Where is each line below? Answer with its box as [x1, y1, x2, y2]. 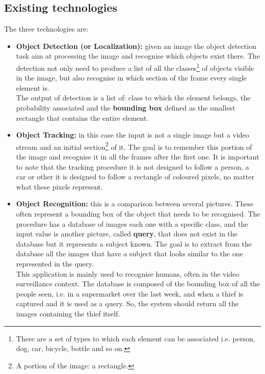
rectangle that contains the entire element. [16, 112, 149, 123]
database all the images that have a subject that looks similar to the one [16, 248, 243, 259]
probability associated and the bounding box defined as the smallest [16, 102, 235, 113]
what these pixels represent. [16, 181, 103, 192]
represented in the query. [16, 258, 94, 269]
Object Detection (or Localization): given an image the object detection [16, 40, 256, 51]
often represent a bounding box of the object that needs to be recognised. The [16, 208, 260, 219]
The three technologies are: [4, 23, 89, 34]
